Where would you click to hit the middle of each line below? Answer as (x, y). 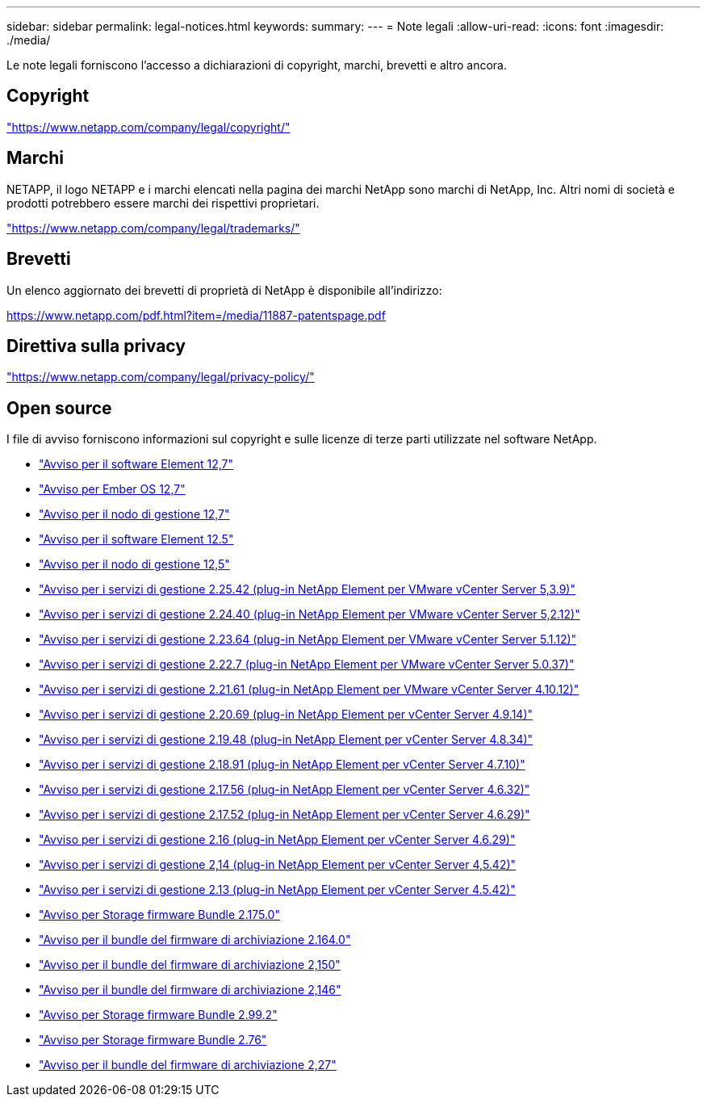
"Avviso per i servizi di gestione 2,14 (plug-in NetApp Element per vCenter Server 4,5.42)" (278, 865)
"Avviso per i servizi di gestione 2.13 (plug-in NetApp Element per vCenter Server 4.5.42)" (277, 890)
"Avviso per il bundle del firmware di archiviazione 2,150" (190, 965)
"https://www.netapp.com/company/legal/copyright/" (149, 127)
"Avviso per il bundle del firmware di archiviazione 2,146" (190, 990)
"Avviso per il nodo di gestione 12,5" (134, 564)
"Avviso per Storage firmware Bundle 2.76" (153, 1040)
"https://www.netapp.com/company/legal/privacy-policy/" (161, 377)
